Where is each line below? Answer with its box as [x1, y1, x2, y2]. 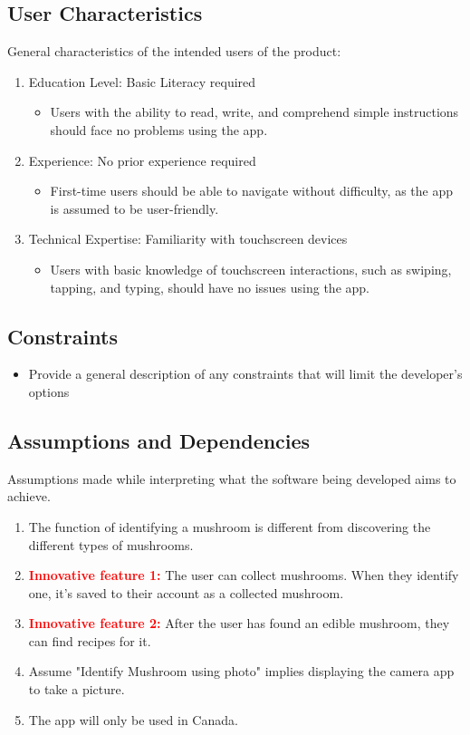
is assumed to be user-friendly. [50, 198, 219, 218]
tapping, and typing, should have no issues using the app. [50, 277, 369, 296]
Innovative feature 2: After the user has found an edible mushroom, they [28, 614, 450, 633]
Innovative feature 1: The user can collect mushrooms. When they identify [28, 566, 459, 585]
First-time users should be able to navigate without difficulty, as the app [50, 181, 453, 200]
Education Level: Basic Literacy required [28, 72, 256, 91]
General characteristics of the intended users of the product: [7, 42, 341, 61]
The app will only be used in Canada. [28, 710, 238, 729]
